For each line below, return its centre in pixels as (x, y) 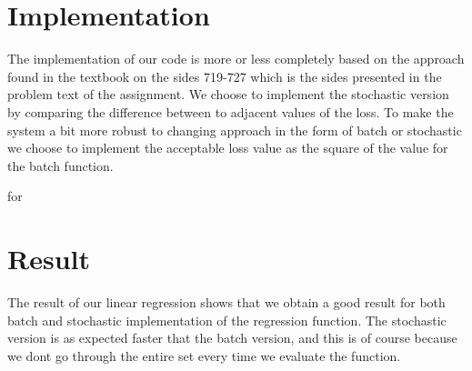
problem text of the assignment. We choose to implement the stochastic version (228, 94)
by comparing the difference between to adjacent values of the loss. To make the (231, 111)
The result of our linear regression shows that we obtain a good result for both (226, 302)
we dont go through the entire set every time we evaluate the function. (204, 355)
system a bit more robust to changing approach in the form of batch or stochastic (235, 130)
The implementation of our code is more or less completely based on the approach (236, 59)
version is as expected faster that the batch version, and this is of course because (232, 338)
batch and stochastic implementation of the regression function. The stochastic (227, 320)
